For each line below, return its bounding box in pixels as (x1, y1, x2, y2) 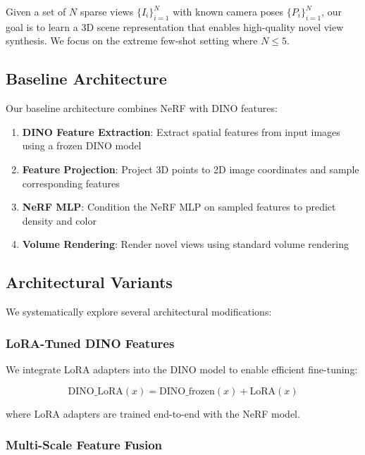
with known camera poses (173, 4, 284, 18)
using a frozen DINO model (22, 138, 142, 153)
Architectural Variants (6, 271, 173, 293)
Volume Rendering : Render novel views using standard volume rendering (22, 237, 349, 251)
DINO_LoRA (68, 386, 123, 397)
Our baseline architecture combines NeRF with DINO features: (6, 101, 278, 116)
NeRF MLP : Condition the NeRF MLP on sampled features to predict (22, 199, 336, 214)
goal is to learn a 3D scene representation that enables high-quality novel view (6, 19, 344, 34)
